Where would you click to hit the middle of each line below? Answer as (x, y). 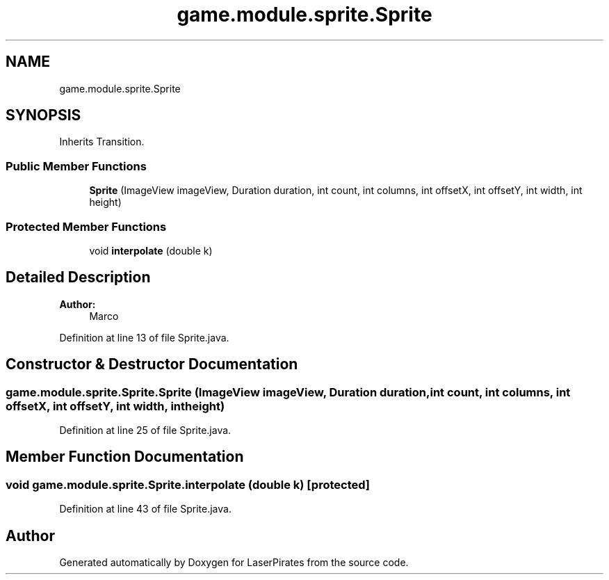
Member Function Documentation (125, 457)
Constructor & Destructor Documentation (152, 364)
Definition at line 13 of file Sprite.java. (144, 337)
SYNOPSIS (43, 115)
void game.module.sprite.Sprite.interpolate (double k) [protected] (188, 484)
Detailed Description (78, 277)
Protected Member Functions (86, 226)
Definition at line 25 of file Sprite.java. (145, 430)
